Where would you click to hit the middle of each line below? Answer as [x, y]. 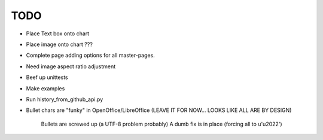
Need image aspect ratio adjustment [71, 66]
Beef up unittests [47, 77]
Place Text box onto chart [58, 34]
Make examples [45, 88]
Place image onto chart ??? [59, 44]
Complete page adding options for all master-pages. [90, 55]
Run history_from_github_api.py [65, 99]
